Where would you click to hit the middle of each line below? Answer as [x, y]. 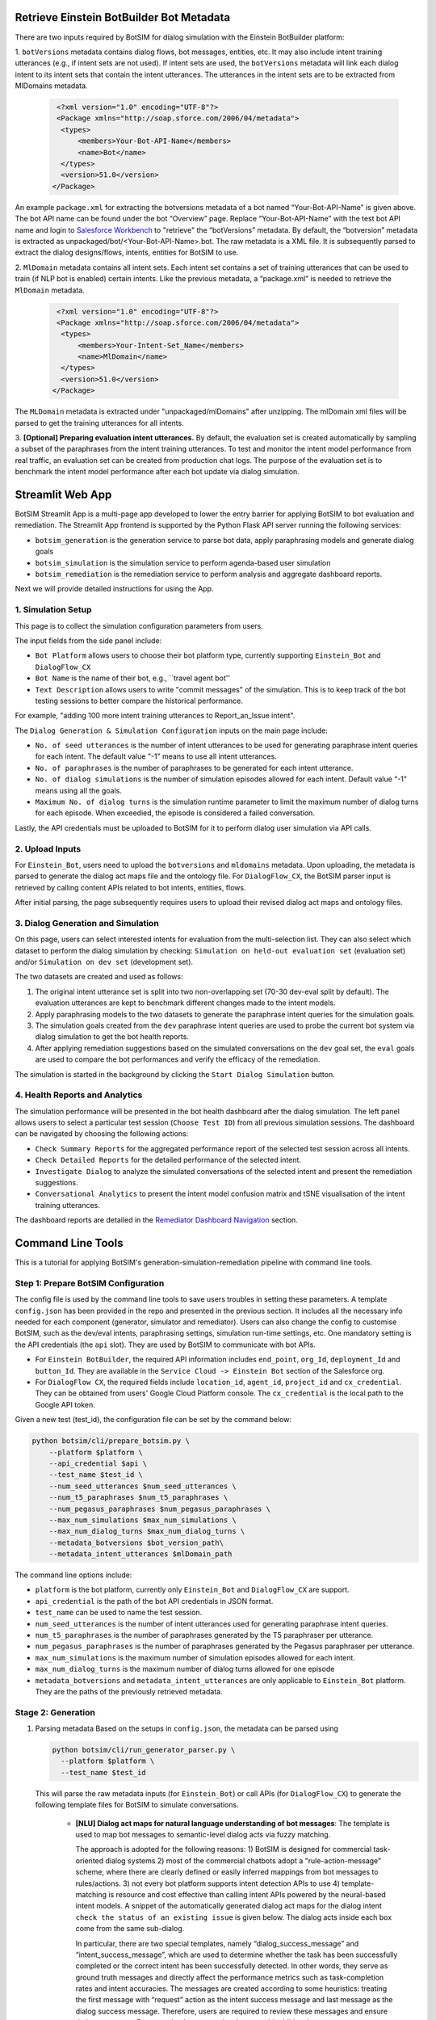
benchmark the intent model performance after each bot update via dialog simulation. [157, 472]
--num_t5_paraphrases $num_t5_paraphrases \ [138, 1498]
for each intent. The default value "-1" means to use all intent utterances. [156, 756]
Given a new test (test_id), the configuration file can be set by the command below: [153, 1420]
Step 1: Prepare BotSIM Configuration [90, 1283]
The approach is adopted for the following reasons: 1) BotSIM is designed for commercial [224, 1850]
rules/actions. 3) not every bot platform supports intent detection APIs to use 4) [208, 1883]
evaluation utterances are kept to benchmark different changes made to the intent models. [185, 1003]
